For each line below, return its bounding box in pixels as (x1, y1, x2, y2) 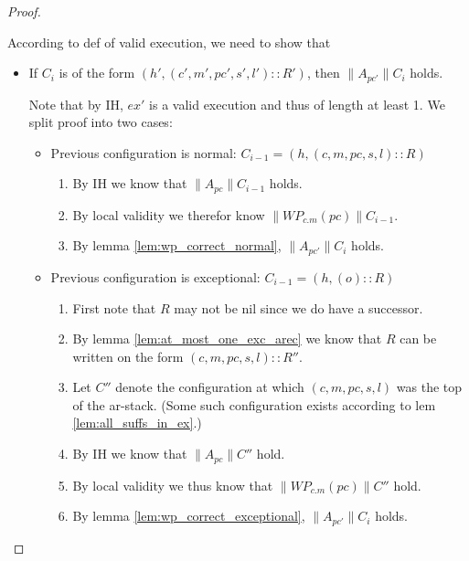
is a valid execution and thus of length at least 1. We (149, 94, 445, 113)
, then (306, 63, 340, 82)
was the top (396, 377, 463, 397)
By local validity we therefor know (72, 205, 265, 224)
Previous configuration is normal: (50, 143, 237, 162)
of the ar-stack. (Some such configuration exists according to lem (72, 395, 436, 414)
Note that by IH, (28, 94, 123, 113)
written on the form (72, 346, 184, 365)
